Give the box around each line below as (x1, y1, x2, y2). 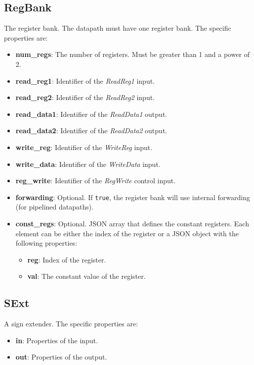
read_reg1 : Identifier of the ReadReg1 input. (15, 75, 155, 86)
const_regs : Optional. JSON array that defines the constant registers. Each (15, 218, 249, 228)
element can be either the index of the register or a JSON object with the (15, 228, 239, 238)
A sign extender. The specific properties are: (4, 318, 138, 329)
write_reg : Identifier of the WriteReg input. (15, 142, 153, 152)
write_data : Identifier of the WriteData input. (15, 158, 161, 169)
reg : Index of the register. (27, 254, 106, 264)
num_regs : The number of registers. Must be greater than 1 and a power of (15, 49, 250, 59)
